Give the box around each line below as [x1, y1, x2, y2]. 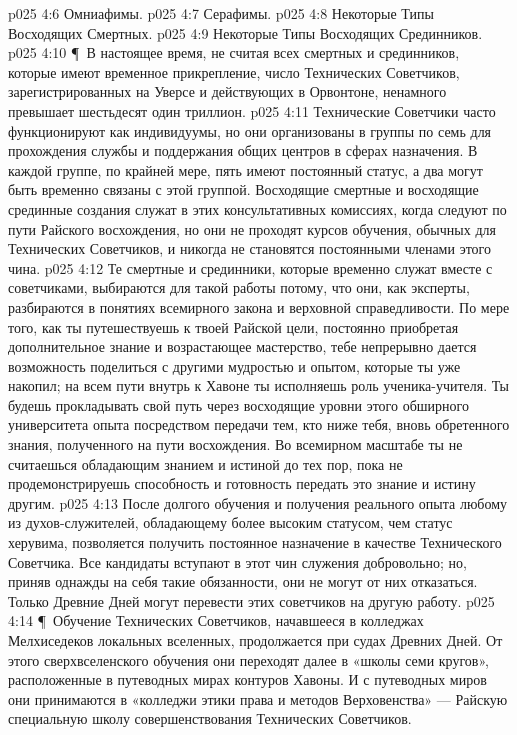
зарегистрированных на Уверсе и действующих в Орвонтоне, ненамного [8, 81, 447, 102]
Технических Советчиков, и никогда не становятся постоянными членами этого [8, 238, 491, 259]
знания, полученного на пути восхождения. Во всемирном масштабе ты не [8, 434, 463, 455]
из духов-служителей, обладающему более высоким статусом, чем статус [8, 512, 453, 533]
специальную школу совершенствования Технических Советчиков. [8, 708, 412, 729]
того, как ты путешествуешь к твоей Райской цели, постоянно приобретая [8, 316, 459, 337]
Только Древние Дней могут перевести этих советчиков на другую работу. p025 [8, 590, 495, 611]
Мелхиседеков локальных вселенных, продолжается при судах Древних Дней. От [8, 630, 503, 650]
